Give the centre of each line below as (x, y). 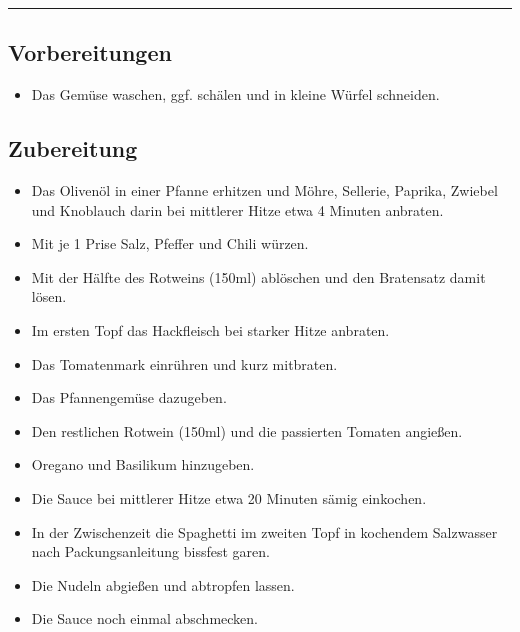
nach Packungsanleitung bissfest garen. (150, 551)
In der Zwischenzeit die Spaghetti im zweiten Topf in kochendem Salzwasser (264, 531)
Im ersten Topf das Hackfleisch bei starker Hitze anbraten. (210, 329)
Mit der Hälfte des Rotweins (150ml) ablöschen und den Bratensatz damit (258, 276)
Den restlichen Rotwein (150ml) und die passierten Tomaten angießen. (247, 430)
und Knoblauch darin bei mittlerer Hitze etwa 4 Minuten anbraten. (237, 209)
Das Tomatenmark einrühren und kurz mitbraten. (184, 363)
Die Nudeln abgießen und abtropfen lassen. (163, 584)
